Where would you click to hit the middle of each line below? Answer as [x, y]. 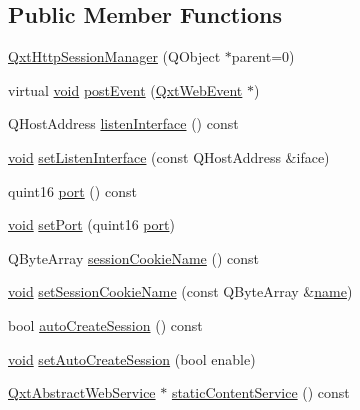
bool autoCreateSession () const [105, 324]
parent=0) [263, 56]
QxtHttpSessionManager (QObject [114, 56]
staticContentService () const [260, 392]
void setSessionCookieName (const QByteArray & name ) [180, 291]
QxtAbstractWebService [82, 392]
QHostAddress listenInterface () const [123, 123]
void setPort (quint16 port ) [91, 224]
